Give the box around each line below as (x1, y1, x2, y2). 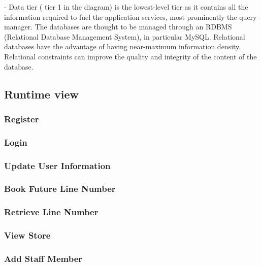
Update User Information (4, 159, 111, 172)
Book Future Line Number (4, 182, 116, 195)
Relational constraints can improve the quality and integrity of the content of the (4, 51, 257, 61)
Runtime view (4, 86, 79, 102)
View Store (4, 229, 51, 242)
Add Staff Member (4, 252, 83, 264)
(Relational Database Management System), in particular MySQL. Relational (4, 31, 245, 42)
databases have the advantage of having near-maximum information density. (4, 41, 241, 52)
